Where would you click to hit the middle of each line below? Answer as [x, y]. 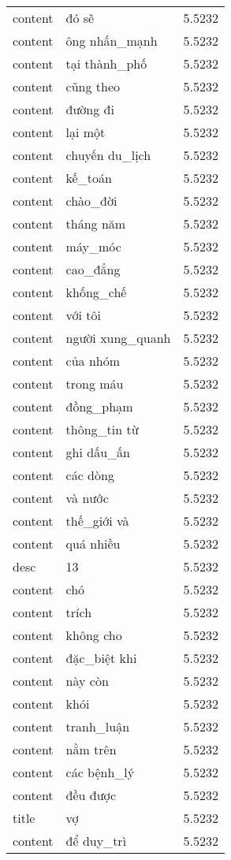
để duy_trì [96, 841]
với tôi [84, 315]
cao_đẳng [93, 269]
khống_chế [96, 292]
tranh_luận [98, 726]
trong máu [95, 383]
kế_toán [89, 178]
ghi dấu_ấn [98, 452]
